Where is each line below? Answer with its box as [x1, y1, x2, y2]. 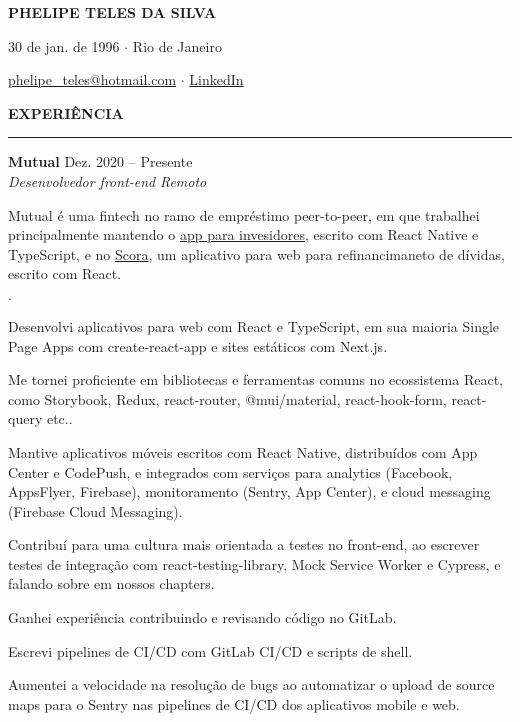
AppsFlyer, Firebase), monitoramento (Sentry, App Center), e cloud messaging [8, 481, 491, 502]
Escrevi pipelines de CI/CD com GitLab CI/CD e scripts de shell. [8, 640, 413, 661]
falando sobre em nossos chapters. [8, 573, 215, 594]
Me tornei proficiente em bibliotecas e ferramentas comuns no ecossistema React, [8, 369, 503, 390]
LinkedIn [189, 69, 244, 90]
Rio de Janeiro [132, 35, 222, 56]
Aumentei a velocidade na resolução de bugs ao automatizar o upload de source [8, 674, 495, 695]
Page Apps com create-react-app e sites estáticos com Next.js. [8, 335, 388, 356]
